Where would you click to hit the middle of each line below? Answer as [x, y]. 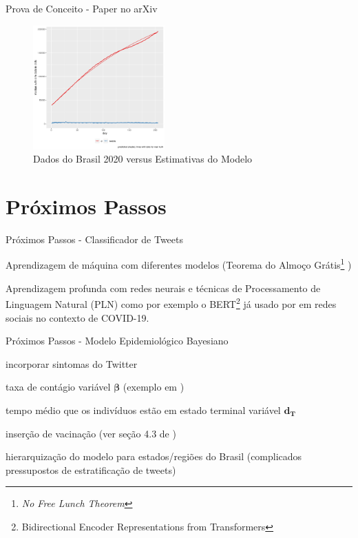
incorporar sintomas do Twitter [72, 363]
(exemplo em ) [154, 387]
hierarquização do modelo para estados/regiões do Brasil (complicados [154, 456]
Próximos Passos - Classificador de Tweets [95, 239]
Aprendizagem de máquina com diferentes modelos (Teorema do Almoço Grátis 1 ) [179, 264]
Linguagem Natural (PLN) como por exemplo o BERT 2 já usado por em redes [171, 303]
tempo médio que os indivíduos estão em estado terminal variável [143, 410]
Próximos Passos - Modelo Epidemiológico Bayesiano [117, 341]
